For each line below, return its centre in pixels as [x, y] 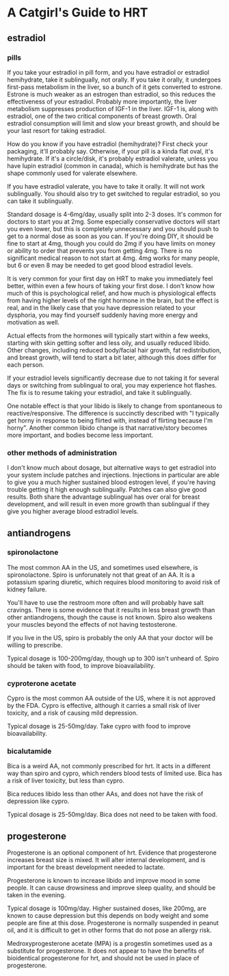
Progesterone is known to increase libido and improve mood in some [104, 881]
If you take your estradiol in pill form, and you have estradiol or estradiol [108, 72]
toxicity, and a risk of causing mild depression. [72, 713]
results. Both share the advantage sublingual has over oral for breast [104, 497]
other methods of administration [62, 453]
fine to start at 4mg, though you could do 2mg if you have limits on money [111, 243]
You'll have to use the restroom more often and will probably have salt [105, 602]
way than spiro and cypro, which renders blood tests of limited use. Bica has [114, 774]
